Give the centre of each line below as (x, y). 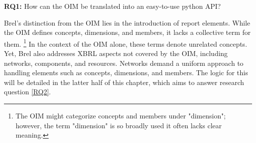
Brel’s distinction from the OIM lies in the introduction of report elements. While (127, 22)
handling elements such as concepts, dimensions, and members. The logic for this (126, 72)
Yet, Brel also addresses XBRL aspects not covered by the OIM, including (116, 53)
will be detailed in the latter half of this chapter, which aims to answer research (124, 82)
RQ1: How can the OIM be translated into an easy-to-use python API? (112, 6)
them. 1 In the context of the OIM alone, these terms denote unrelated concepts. (126, 43)
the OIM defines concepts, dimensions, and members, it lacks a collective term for (128, 32)
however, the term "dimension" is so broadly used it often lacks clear (119, 125)
